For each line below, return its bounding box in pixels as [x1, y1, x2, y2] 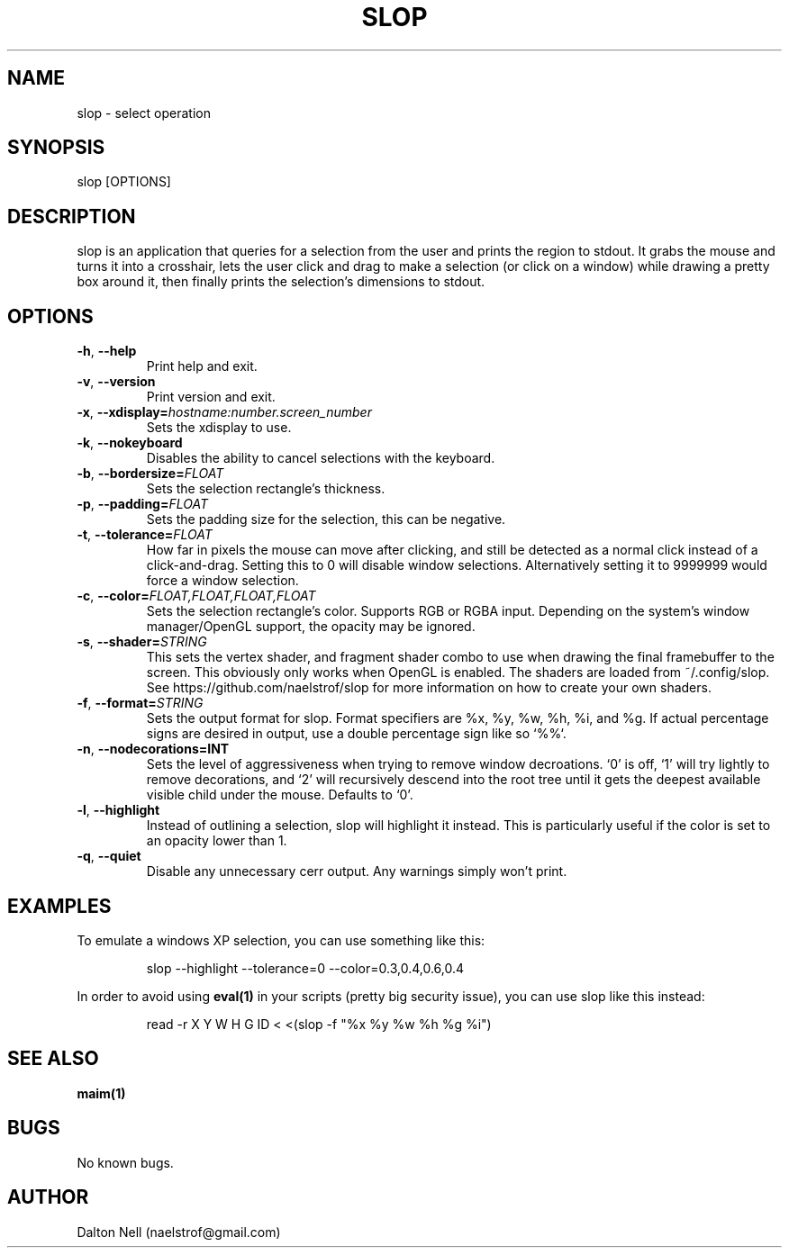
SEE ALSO [7, 1047, 99, 1070]
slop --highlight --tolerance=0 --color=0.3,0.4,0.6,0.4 [146, 960, 465, 976]
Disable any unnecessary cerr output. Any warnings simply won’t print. [146, 863, 567, 880]
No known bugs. [77, 1154, 174, 1170]
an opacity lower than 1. [146, 833, 287, 849]
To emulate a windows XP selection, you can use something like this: [77, 932, 485, 948]
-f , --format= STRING [77, 695, 204, 711]
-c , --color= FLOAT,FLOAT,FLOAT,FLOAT [77, 588, 316, 604]
